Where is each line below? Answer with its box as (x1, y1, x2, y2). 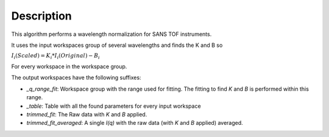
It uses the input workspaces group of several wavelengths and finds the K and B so (11, 41, 223, 49)
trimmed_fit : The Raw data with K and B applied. (26, 111, 147, 118)
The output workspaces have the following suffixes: (11, 74, 141, 82)
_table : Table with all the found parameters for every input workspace (26, 102, 201, 110)
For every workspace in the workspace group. (11, 63, 127, 70)
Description (11, 9, 73, 23)
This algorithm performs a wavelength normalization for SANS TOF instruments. (11, 30, 212, 38)
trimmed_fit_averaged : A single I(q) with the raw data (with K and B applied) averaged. (26, 119, 243, 127)
